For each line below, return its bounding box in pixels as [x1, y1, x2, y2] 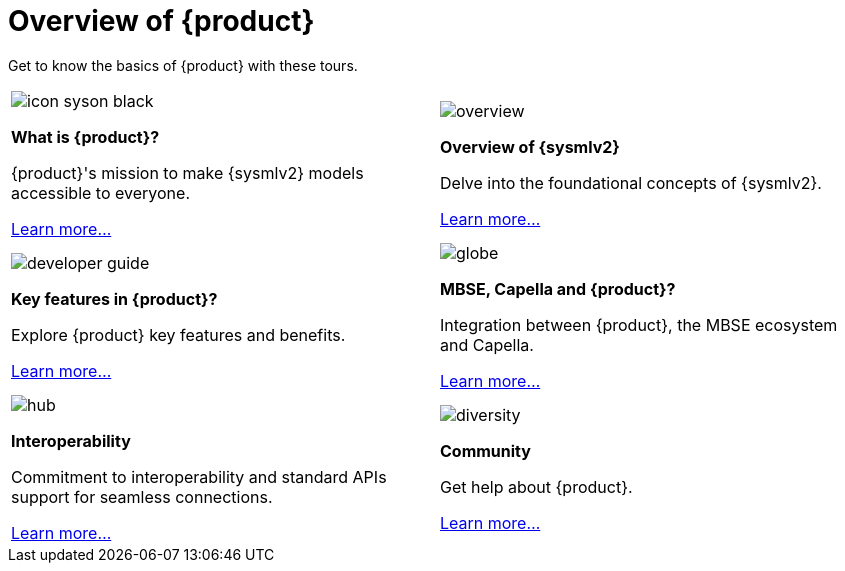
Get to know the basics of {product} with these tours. [8, 56, 358, 74]
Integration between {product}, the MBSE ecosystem [440, 314, 838, 335]
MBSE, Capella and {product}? [440, 278, 676, 299]
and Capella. [440, 334, 534, 355]
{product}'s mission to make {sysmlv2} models [11, 162, 364, 183]
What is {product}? [11, 126, 160, 147]
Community [440, 440, 531, 461]
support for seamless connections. [11, 486, 273, 507]
